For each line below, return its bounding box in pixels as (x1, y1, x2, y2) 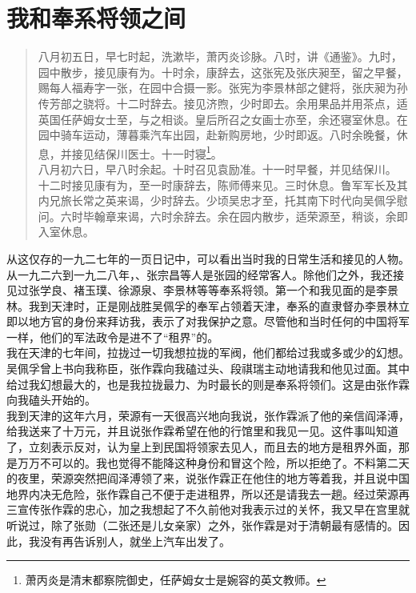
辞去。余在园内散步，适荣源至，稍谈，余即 (183, 207, 408, 224)
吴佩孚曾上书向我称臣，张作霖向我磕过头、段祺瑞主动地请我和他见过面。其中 (6, 360, 410, 377)
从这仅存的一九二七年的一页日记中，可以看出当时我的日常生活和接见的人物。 (6, 250, 410, 266)
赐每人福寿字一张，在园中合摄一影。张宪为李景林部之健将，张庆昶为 (38, 79, 397, 96)
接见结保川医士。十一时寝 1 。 (71, 142, 222, 162)
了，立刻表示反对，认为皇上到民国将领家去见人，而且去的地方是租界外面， (6, 439, 398, 455)
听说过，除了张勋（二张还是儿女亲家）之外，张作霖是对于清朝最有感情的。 (6, 517, 398, 533)
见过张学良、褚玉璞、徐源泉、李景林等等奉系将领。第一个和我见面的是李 (6, 282, 387, 299)
